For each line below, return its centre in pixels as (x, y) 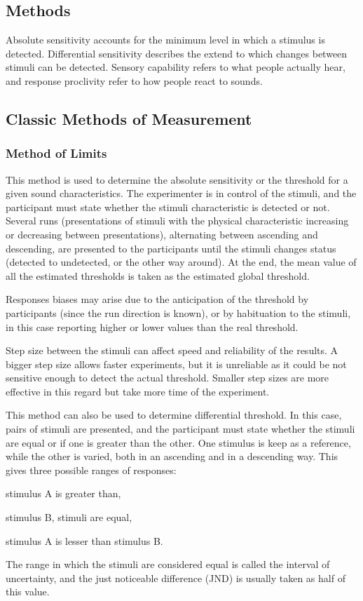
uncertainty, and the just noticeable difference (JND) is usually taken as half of (176, 578)
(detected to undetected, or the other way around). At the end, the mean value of (181, 262)
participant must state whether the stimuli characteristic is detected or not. (168, 207)
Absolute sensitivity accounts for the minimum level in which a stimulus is (165, 40)
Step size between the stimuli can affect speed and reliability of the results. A (172, 350)
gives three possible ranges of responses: (91, 470)
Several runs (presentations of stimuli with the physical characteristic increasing (177, 221)
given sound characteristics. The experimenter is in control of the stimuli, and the (181, 193)
